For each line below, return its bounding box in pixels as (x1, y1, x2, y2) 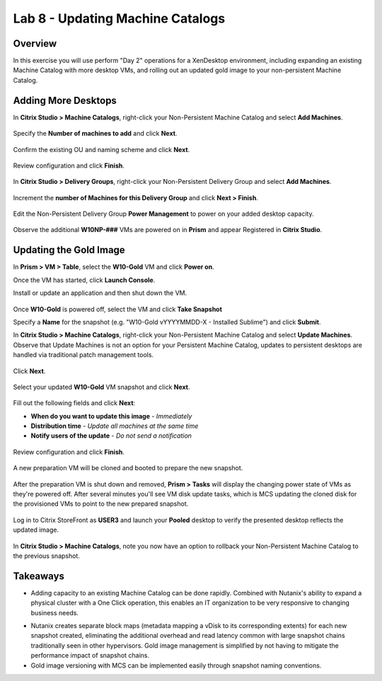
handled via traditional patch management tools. (13, 351, 154, 359)
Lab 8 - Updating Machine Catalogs (13, 11, 226, 26)
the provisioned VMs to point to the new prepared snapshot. (13, 499, 189, 508)
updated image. (13, 525, 59, 534)
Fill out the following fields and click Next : (13, 399, 136, 407)
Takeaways (13, 570, 65, 582)
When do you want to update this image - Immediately (30, 412, 192, 420)
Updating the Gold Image (13, 244, 125, 256)
